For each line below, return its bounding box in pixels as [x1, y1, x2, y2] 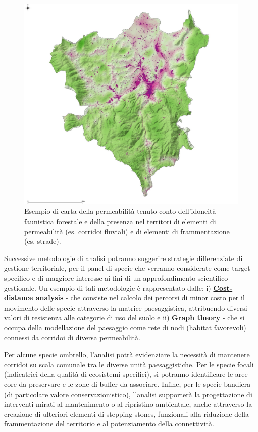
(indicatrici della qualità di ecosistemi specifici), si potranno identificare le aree [4, 369, 248, 379]
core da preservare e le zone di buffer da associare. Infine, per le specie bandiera [4, 378, 251, 389]
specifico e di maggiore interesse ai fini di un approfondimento [4, 273, 196, 283]
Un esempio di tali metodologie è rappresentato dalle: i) [38, 282, 211, 293]
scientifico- [197, 273, 231, 283]
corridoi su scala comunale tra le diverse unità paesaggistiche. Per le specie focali [4, 359, 254, 369]
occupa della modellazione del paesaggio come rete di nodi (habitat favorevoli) [4, 322, 246, 332]
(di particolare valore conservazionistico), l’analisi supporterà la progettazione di [4, 388, 252, 399]
